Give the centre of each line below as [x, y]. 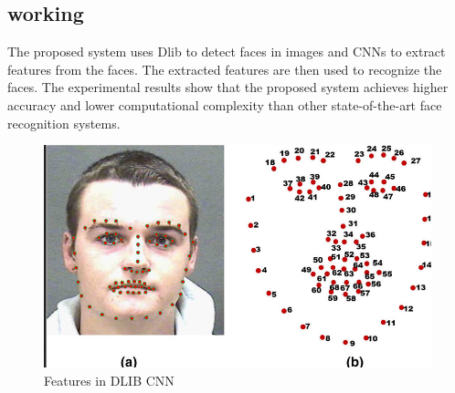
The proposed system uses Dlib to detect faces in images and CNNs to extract [227, 52]
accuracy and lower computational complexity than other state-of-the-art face [225, 104]
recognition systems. [64, 123]
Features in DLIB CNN [109, 380]
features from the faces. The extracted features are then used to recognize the [225, 69]
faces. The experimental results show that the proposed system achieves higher [228, 87]
